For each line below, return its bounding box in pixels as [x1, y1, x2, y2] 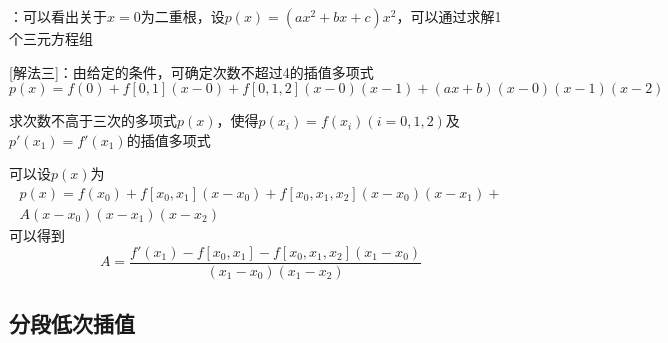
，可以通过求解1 [396, 6, 502, 26]
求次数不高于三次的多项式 [9, 110, 177, 131]
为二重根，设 [140, 6, 225, 26]
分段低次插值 [9, 308, 135, 339]
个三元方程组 [9, 28, 93, 48]
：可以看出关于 [9, 6, 107, 26]
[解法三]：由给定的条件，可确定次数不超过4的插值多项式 [9, 61, 374, 82]
